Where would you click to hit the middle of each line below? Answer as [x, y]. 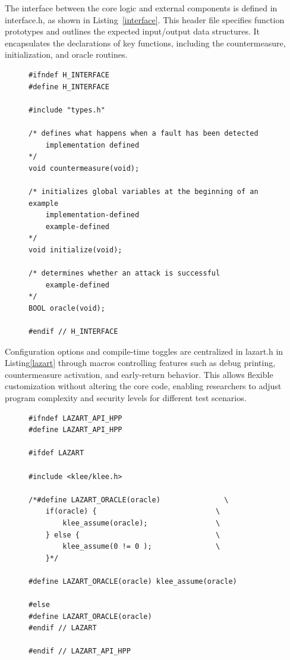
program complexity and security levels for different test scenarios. [126, 398]
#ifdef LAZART [56, 453]
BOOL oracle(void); [67, 308]
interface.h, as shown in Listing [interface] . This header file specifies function [145, 19]
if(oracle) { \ [133, 512]
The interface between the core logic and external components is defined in [141, 8]
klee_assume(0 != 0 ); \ [141, 547]
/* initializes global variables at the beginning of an [144, 191]
